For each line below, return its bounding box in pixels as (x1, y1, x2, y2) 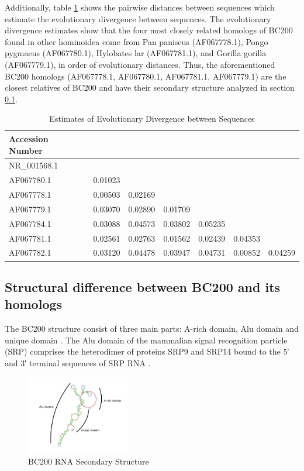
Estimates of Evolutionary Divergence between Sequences (49, 112, 255, 125)
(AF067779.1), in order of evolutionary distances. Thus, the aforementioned (5, 58, 275, 70)
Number (9, 144, 43, 156)
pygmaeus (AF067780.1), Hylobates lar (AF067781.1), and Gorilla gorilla (5, 47, 267, 59)
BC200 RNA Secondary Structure (28, 455, 149, 467)
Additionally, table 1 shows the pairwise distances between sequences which (5, 1, 275, 13)
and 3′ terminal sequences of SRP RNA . (5, 356, 151, 369)
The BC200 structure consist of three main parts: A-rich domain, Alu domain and (5, 322, 299, 335)
